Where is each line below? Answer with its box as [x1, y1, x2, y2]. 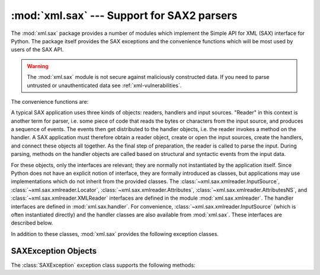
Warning [27, 62, 49, 69]
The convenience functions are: [11, 98, 89, 105]
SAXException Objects [11, 246, 97, 256]
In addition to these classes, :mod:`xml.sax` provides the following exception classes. [11, 230, 219, 237]
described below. [11, 219, 53, 226]
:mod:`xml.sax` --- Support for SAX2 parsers [11, 9, 238, 22]
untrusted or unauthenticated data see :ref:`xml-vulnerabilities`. [27, 82, 182, 89]
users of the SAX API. [11, 46, 64, 53]
